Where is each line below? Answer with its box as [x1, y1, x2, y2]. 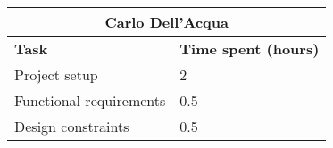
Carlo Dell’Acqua [104, 12, 229, 32]
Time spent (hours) [179, 38, 320, 59]
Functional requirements [14, 90, 166, 111]
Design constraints [14, 116, 129, 136]
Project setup [14, 64, 98, 85]
